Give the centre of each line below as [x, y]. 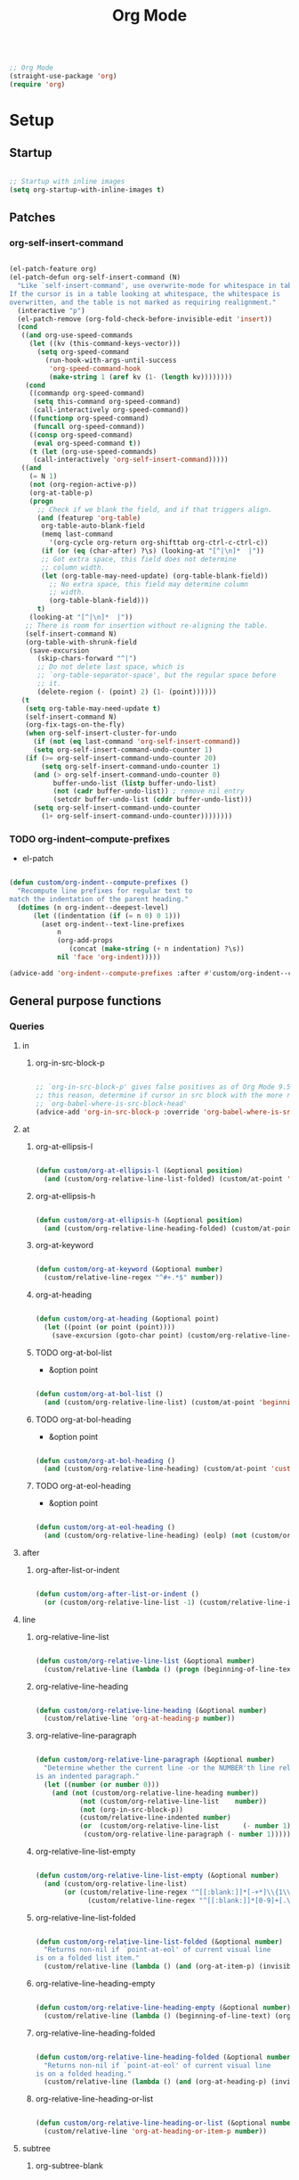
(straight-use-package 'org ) [63, 77]
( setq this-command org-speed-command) [106, 402]
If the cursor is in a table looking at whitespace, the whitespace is [145, 294]
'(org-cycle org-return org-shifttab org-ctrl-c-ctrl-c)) [158, 543]
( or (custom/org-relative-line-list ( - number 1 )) [187, 1826]
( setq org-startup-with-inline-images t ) [87, 189]
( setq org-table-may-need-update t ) [93, 708]
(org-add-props [85, 941]
